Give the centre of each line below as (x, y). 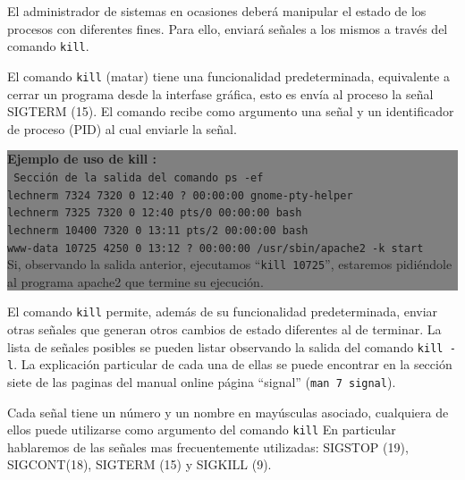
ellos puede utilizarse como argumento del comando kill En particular (202, 429)
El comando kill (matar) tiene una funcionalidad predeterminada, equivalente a (228, 76)
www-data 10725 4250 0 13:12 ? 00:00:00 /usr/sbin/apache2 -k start (216, 248)
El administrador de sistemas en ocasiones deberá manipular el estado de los (217, 11)
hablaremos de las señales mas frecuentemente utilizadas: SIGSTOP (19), (208, 446)
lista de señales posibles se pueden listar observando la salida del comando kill (225, 346)
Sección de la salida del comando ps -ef (139, 177)
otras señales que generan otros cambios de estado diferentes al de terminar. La (224, 329)
